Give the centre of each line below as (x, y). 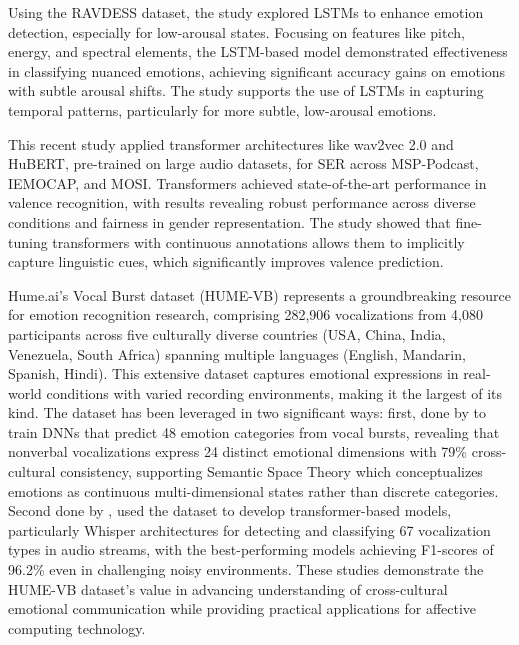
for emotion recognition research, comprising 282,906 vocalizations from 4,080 (245, 314)
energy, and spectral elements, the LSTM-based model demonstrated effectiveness (258, 51)
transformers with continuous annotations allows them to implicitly (258, 241)
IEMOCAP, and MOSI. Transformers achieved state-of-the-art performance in (247, 182)
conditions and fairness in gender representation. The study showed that (229, 221)
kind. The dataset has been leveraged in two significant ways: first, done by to (247, 412)
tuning (28, 241)
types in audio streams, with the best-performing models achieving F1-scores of (251, 549)
